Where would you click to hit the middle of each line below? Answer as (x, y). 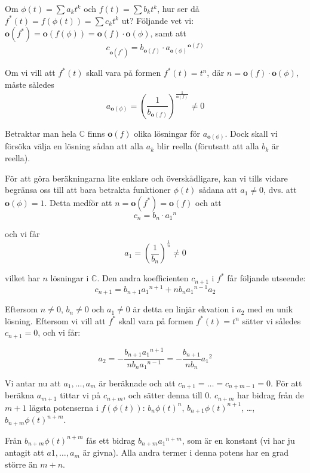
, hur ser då (178, 8)
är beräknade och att (137, 383)
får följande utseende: (266, 278)
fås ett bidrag (111, 440)
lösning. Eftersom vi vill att (55, 320)
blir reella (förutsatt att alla (208, 146)
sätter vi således (271, 320)
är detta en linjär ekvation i (183, 309)
